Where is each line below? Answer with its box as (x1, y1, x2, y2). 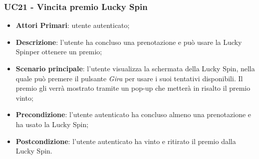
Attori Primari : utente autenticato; (15, 20, 130, 30)
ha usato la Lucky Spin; (15, 119, 89, 129)
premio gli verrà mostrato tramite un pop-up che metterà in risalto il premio (15, 83, 251, 93)
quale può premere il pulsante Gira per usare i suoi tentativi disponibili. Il (15, 73, 243, 83)
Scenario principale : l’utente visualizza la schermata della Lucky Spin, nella (15, 63, 255, 73)
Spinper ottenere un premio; (15, 46, 102, 57)
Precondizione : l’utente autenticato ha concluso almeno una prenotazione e (15, 109, 252, 120)
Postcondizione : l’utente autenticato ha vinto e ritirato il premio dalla (15, 136, 236, 146)
